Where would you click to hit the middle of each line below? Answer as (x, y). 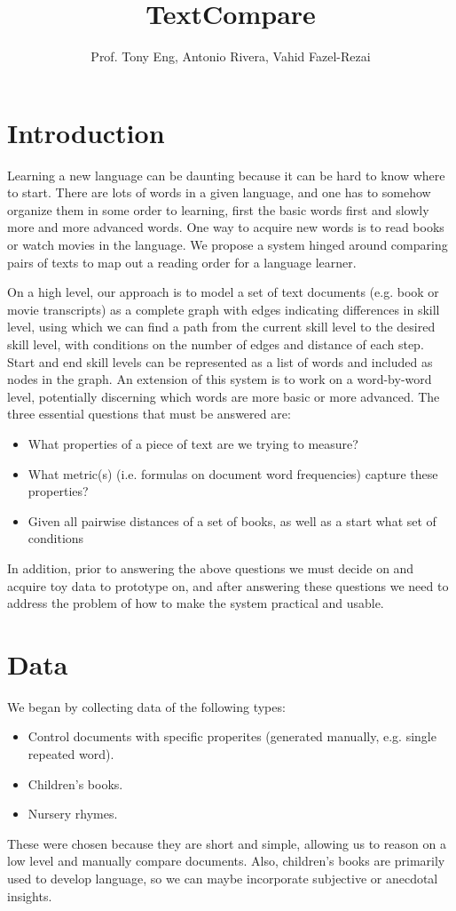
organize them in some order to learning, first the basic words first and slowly (218, 209)
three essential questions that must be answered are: (149, 414)
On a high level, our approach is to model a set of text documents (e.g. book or (223, 292)
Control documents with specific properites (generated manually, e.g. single (232, 736)
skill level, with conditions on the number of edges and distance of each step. (216, 344)
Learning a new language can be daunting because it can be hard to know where (226, 175)
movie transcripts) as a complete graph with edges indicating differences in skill (224, 309)
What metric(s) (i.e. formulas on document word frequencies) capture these (233, 473)
